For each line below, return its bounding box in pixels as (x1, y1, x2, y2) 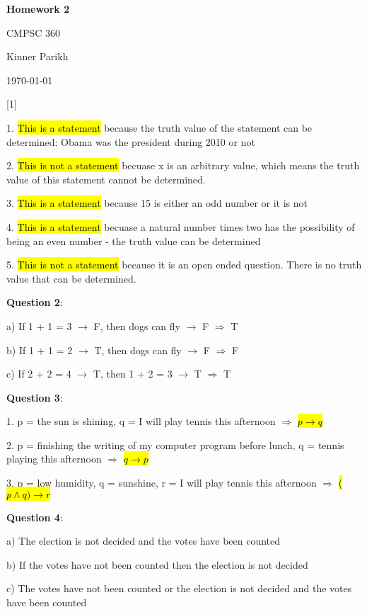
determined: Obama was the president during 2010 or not (6, 134, 255, 149)
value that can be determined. (6, 271, 136, 285)
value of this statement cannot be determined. (6, 171, 206, 186)
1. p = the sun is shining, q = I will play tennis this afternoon (6, 414, 276, 429)
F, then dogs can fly (93, 318, 180, 333)
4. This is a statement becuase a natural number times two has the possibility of (6, 219, 355, 234)
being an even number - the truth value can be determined (6, 233, 261, 248)
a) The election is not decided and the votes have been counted (6, 533, 281, 548)
